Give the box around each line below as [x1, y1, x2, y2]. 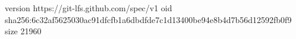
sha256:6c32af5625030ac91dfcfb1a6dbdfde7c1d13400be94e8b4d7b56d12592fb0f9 [5, 13, 292, 25]
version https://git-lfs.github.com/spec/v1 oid [5, 2, 172, 14]
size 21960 [5, 25, 42, 37]
